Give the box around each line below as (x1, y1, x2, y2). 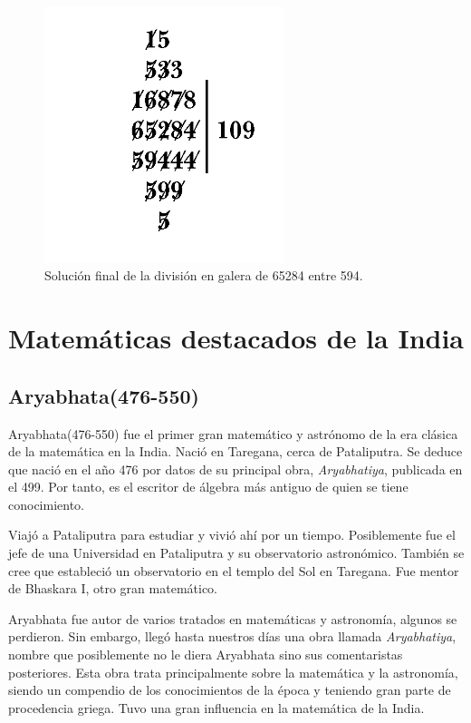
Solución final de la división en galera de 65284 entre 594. (44, 266, 363, 285)
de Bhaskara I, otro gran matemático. (8, 579, 217, 598)
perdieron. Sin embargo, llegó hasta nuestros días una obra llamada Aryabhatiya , (8, 627, 457, 646)
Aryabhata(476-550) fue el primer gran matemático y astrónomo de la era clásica (8, 424, 458, 443)
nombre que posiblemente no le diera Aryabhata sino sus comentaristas (8, 645, 403, 664)
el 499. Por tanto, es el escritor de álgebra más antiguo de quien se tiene (8, 477, 409, 496)
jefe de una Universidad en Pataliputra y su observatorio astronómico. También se (8, 543, 465, 562)
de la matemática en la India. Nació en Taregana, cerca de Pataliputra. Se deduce (8, 442, 463, 461)
